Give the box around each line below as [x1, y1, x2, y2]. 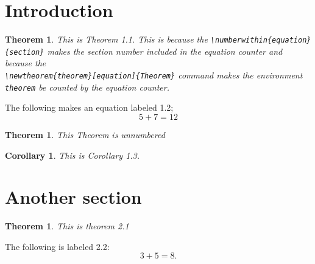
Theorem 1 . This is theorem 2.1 [5, 220, 129, 232]
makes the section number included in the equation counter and [47, 44, 283, 57]
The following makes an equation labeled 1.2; [5, 101, 174, 114]
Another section [5, 184, 142, 209]
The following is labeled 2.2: [5, 240, 110, 252]
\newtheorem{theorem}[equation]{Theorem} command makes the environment [5, 69, 303, 82]
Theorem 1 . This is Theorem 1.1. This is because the [5, 33, 208, 46]
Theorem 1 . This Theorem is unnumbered [5, 128, 165, 141]
